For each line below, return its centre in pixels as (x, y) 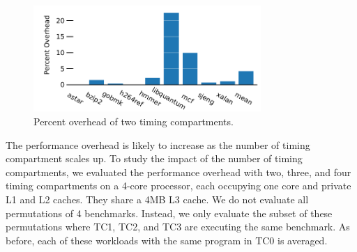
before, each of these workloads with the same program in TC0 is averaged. (167, 240)
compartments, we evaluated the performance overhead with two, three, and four (178, 172)
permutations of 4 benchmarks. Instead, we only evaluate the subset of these (169, 213)
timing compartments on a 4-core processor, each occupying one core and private (178, 186)
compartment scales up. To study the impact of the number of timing (154, 158)
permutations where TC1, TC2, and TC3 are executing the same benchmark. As (178, 227)
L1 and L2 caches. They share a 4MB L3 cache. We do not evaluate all (157, 199)
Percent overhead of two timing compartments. (134, 121)
